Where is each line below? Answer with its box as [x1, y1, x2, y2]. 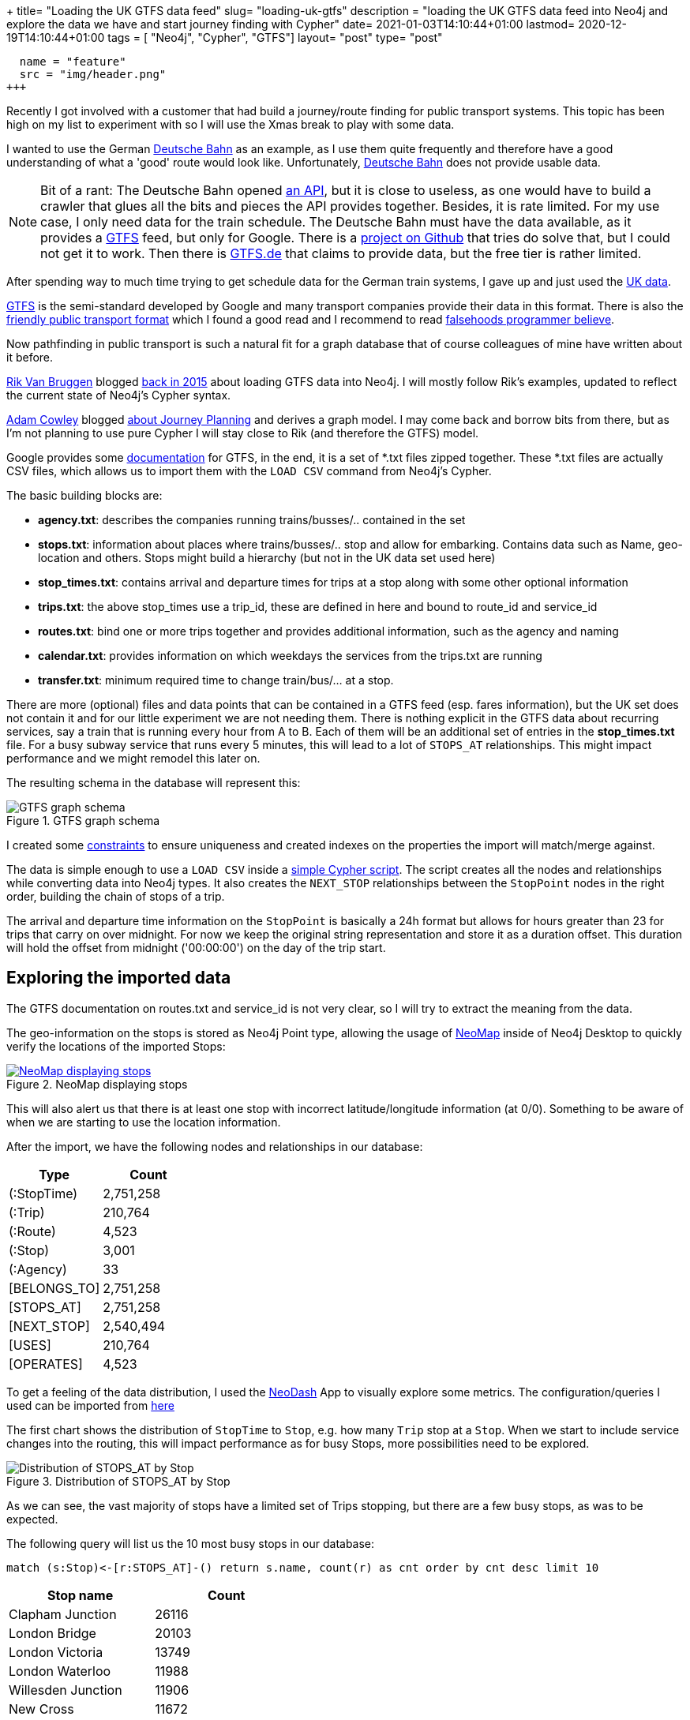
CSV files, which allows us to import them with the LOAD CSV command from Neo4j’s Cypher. [6, 464, 492, 478]
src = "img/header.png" [19, 68, 167, 81]
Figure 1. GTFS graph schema [6, 814, 160, 827]
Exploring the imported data [6, 968, 231, 988]
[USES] [9, 1336, 51, 1353]
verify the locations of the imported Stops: [6, 1039, 226, 1053]
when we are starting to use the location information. [6, 1115, 281, 1129]
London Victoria [9, 1643, 103, 1660]
